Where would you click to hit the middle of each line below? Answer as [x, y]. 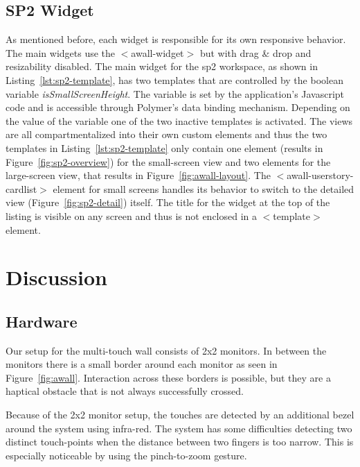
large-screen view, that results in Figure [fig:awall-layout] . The [138, 175]
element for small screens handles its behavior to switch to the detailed [204, 188]
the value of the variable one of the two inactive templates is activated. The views [179, 120]
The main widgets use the [61, 52]
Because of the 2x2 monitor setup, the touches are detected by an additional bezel [180, 415]
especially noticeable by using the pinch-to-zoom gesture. [126, 455]
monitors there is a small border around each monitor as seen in [142, 364]
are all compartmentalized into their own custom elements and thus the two [166, 134]
